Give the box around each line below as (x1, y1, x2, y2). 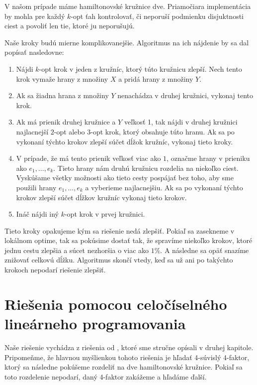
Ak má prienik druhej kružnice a (16, 117, 116, 127)
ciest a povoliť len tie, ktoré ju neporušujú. (4, 20, 135, 31)
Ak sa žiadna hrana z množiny (16, 90, 109, 101)
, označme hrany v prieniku (167, 153, 250, 163)
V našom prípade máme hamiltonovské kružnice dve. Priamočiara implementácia (4, 1, 251, 11)
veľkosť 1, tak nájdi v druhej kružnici (124, 117, 238, 127)
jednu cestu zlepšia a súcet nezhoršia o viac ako (4, 245, 149, 255)
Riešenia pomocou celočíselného (4, 293, 227, 314)
